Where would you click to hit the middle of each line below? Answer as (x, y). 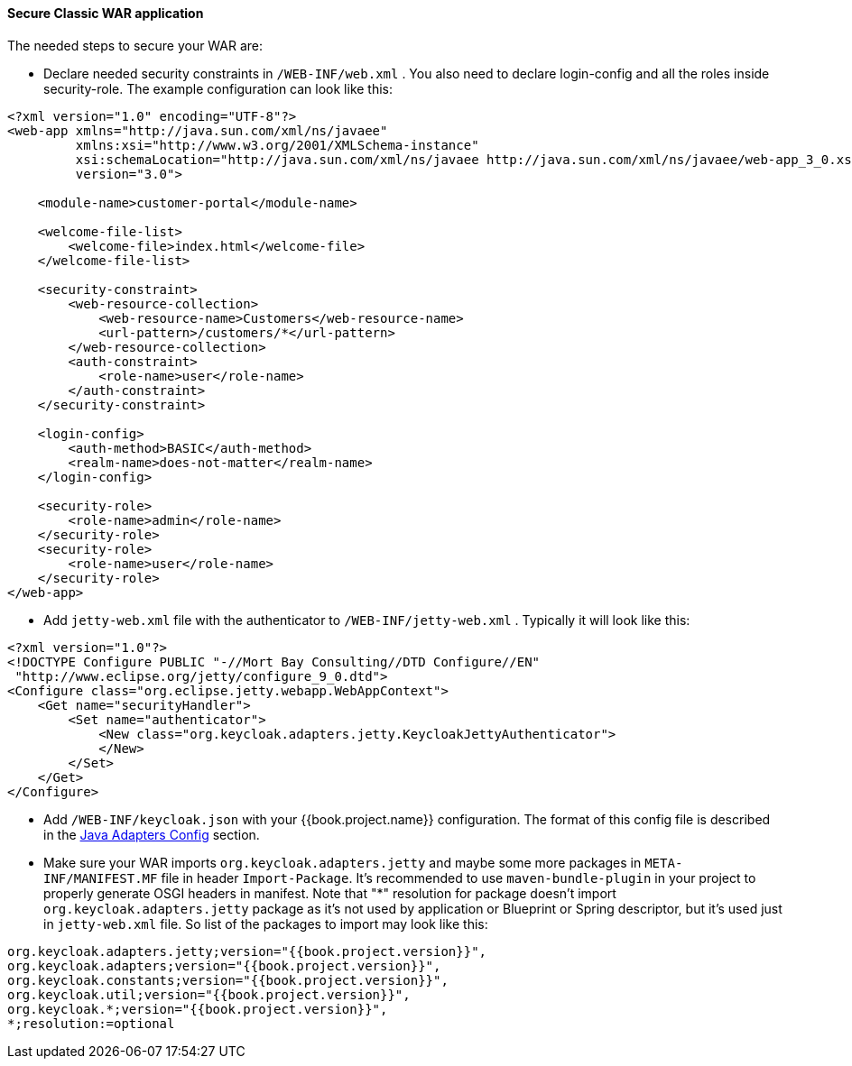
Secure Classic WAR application (106, 13)
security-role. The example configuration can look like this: (218, 88)
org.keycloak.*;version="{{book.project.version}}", (198, 1009)
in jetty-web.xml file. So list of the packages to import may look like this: (266, 924)
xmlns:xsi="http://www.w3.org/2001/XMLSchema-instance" (277, 145)
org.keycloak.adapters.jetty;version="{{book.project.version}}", (247, 951)
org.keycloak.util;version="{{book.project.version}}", (209, 994)
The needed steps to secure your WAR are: (135, 45)
